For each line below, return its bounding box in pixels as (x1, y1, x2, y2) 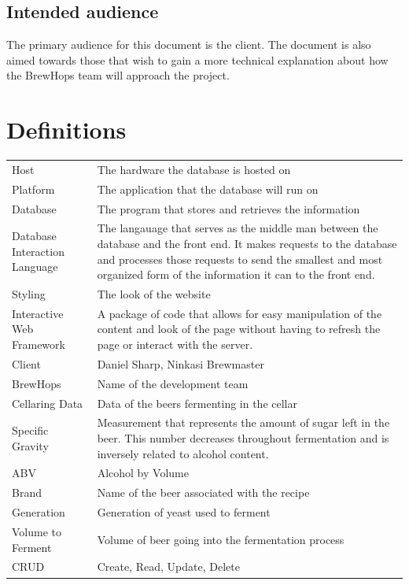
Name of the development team (97, 375, 249, 391)
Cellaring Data (12, 394, 83, 411)
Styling (12, 286, 46, 302)
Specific (12, 422, 49, 439)
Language (12, 258, 58, 275)
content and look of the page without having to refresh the (97, 320, 381, 337)
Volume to (12, 523, 61, 539)
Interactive (12, 305, 64, 321)
